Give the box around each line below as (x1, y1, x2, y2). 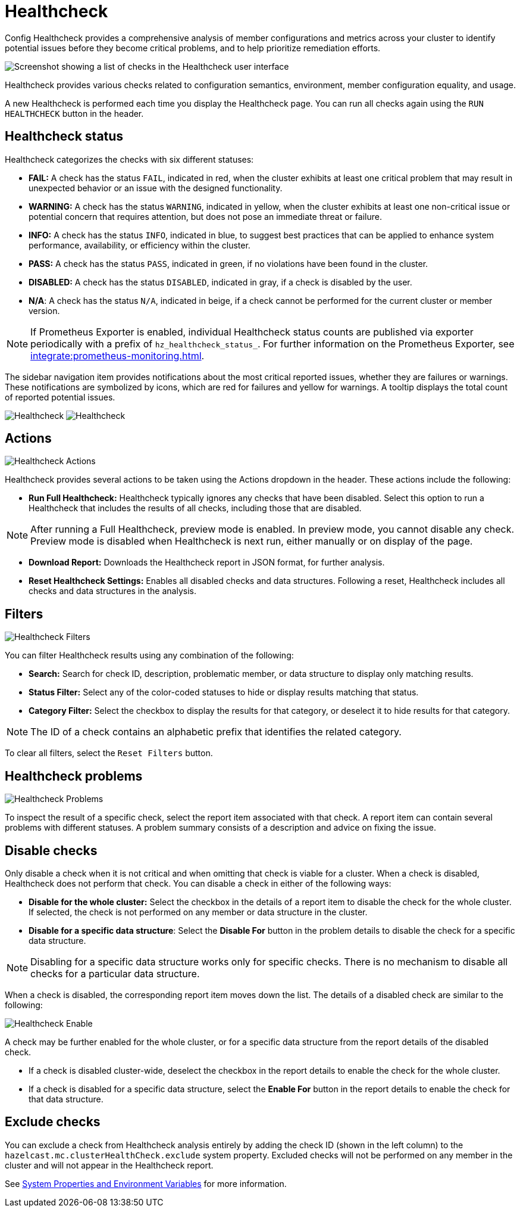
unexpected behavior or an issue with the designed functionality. (29, 182, 283, 193)
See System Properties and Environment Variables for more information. (5, 1178, 287, 1189)
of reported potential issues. (5, 391, 115, 402)
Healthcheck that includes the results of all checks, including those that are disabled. (29, 503, 362, 514)
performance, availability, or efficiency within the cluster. (29, 240, 250, 250)
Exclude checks (5, 1114, 101, 1130)
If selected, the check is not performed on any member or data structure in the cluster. (29, 906, 368, 917)
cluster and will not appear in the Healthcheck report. (5, 1160, 214, 1170)
